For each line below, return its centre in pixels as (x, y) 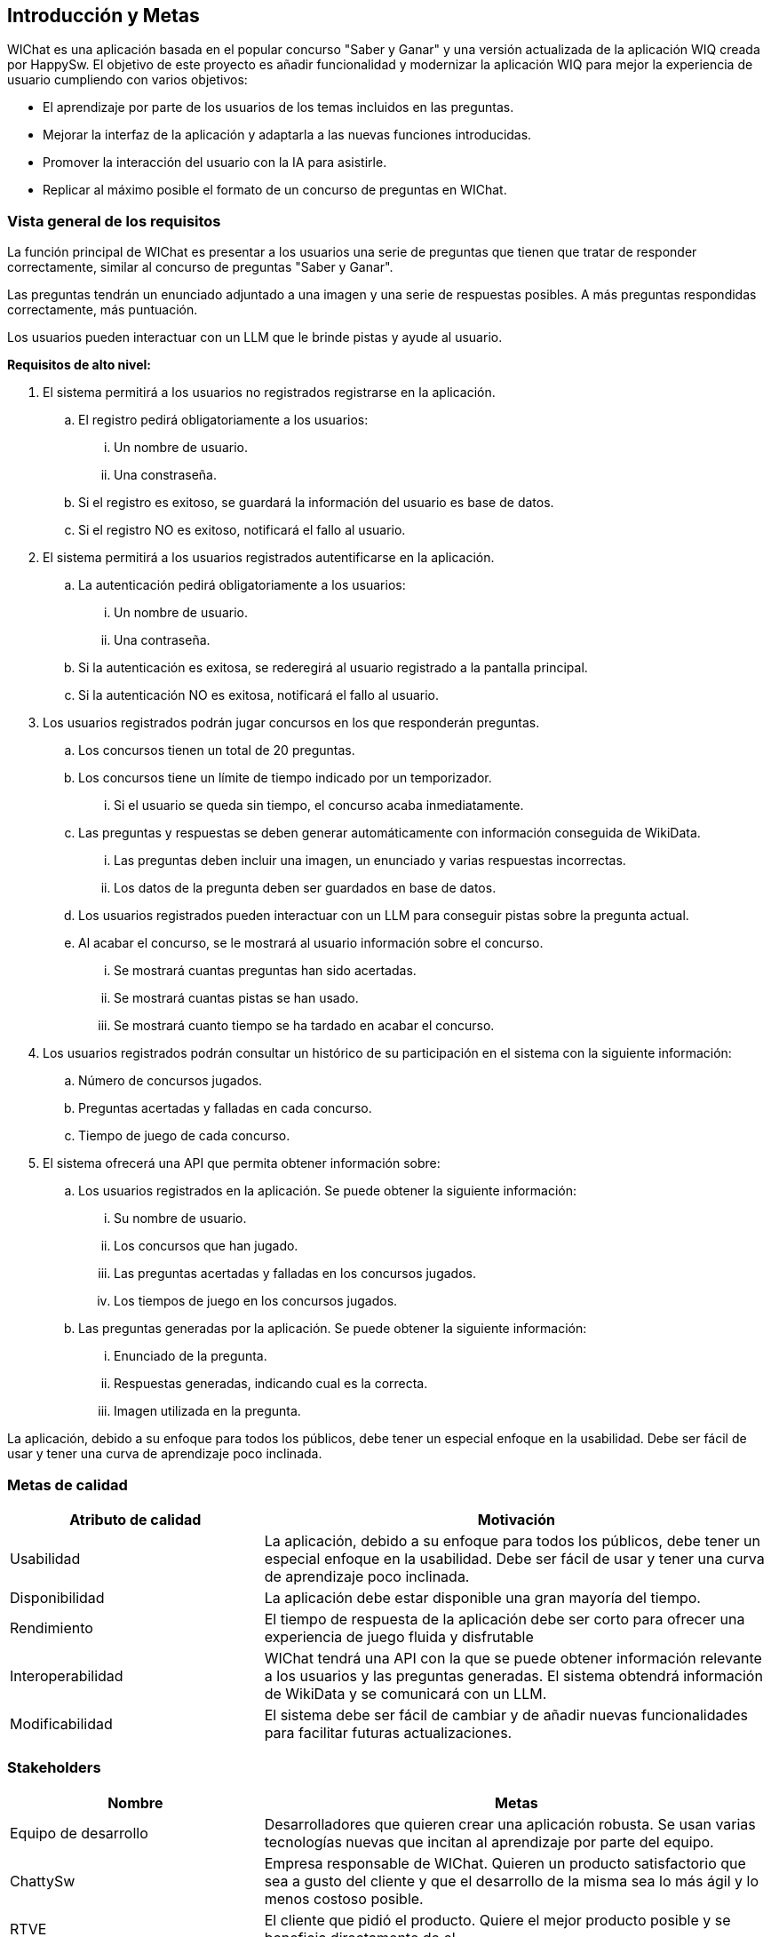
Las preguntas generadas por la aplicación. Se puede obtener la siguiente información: (333, 1329)
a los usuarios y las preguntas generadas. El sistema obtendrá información (513, 1675)
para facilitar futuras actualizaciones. (388, 1732)
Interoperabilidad (67, 1675)
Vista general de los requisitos (114, 221)
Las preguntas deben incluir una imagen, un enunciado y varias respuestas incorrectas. (370, 861)
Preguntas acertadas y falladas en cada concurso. (225, 1108)
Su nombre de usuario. (180, 1219)
